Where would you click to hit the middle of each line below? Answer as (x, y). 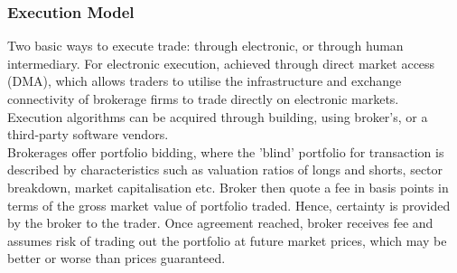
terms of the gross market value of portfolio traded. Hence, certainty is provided (229, 205)
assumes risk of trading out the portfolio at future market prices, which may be (227, 240)
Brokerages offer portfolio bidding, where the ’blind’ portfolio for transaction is (226, 151)
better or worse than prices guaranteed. (117, 258)
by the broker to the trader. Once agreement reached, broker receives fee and (220, 223)
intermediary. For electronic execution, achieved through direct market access (221, 63)
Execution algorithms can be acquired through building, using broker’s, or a (218, 116)
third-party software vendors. (88, 134)
